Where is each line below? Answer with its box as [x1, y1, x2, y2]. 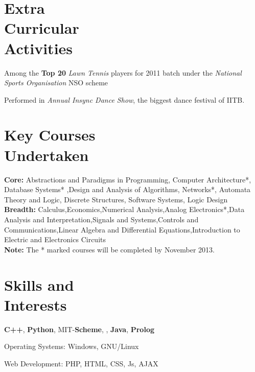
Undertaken [4, 144, 89, 165]
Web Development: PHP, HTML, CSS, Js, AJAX [4, 358, 158, 368]
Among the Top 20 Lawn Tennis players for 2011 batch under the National [4, 67, 242, 78]
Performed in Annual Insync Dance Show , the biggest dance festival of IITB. [4, 94, 245, 105]
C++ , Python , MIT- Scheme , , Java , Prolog [4, 323, 154, 334]
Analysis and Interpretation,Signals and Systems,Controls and [4, 214, 199, 224]
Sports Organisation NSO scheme [4, 77, 108, 88]
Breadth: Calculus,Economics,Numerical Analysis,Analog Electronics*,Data [4, 204, 245, 215]
